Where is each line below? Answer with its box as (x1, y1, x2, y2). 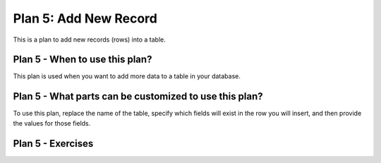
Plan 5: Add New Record (13, 11, 158, 26)
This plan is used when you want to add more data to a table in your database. (13, 72, 241, 80)
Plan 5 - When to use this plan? (13, 54, 152, 66)
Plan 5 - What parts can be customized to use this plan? (13, 90, 264, 102)
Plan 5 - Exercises (13, 138, 94, 150)
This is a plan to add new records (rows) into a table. (13, 35, 166, 44)
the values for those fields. (13, 119, 91, 127)
